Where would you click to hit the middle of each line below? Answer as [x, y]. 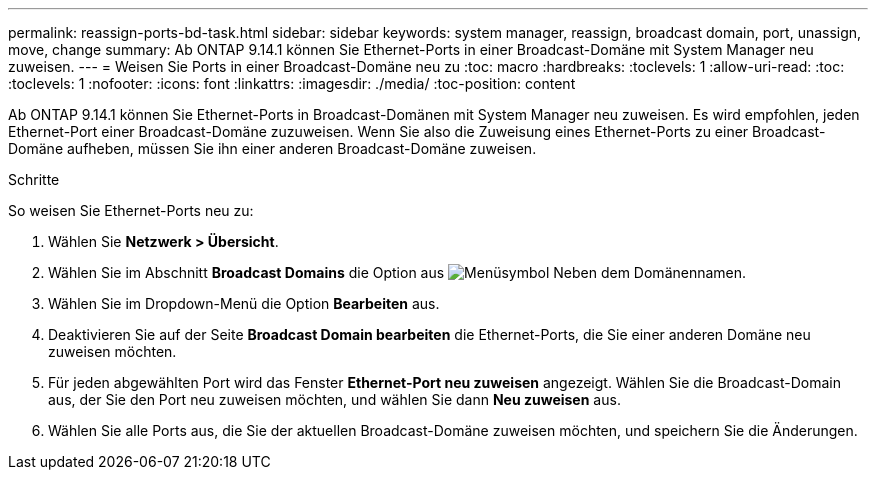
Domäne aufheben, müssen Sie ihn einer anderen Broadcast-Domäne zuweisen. [272, 148]
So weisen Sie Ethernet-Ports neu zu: [131, 210]
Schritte [34, 179]
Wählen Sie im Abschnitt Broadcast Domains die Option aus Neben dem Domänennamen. [397, 272]
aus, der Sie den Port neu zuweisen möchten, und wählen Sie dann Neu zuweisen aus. [334, 399]
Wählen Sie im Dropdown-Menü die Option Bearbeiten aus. [244, 303]
